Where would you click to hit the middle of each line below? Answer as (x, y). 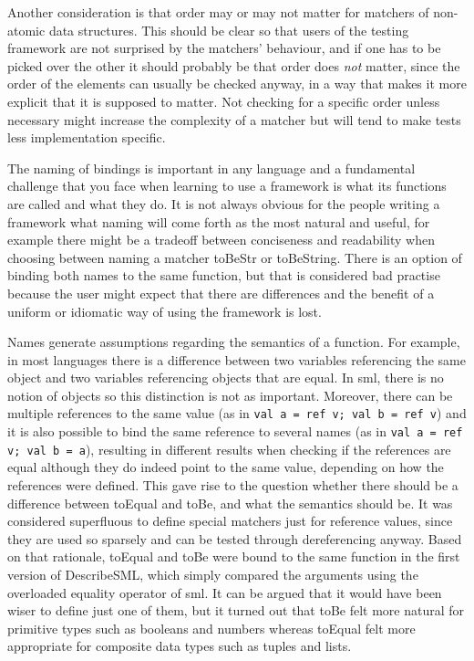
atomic (26, 30)
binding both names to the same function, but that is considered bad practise (224, 275)
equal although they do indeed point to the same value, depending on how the (226, 467)
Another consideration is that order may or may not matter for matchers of (218, 12)
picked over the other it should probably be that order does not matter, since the (234, 65)
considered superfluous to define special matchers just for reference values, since (230, 521)
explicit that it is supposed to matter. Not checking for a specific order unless (224, 101)
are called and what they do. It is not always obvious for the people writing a (224, 203)
